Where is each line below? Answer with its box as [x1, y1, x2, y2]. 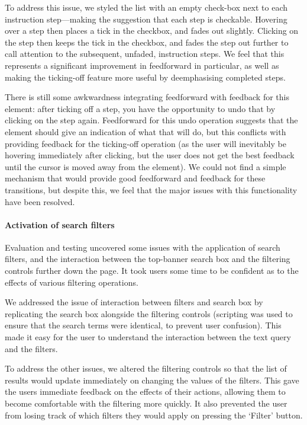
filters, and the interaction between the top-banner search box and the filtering [5, 253, 290, 265]
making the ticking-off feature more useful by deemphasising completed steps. [5, 71, 286, 83]
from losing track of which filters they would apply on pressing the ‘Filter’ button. [5, 408, 303, 421]
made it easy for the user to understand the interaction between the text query [5, 331, 291, 343]
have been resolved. [5, 195, 75, 207]
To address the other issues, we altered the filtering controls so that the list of [5, 362, 287, 375]
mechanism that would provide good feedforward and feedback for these [5, 172, 266, 184]
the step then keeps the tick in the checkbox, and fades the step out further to [5, 36, 289, 48]
